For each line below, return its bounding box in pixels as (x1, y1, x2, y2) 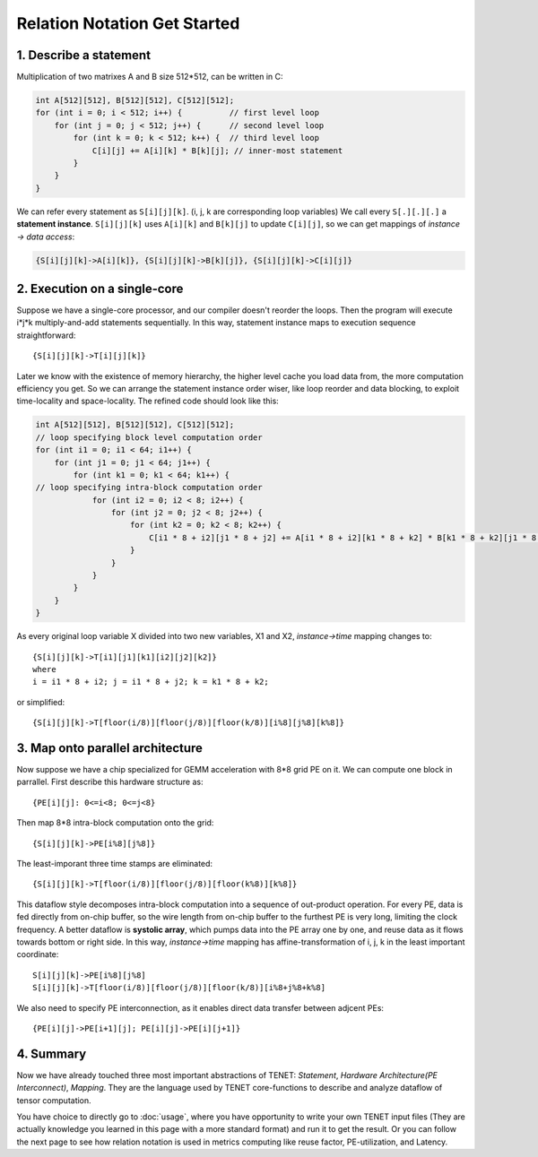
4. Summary (16, 1046, 87, 1061)
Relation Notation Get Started (16, 13, 240, 33)
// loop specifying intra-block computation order (35, 482, 264, 493)
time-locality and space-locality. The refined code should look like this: (16, 395, 280, 407)
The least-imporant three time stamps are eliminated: (16, 859, 213, 869)
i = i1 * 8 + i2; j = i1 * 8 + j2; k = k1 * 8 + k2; (32, 677, 269, 687)
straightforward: (16, 330, 76, 341)
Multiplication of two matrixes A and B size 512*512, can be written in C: (16, 72, 283, 82)
